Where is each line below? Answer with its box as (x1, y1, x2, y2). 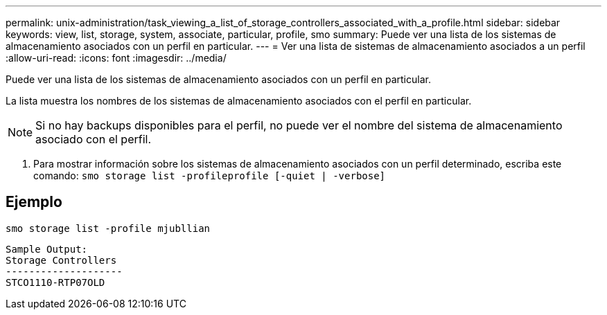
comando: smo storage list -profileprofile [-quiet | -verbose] (33, 170, 386, 181)
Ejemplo (6, 193, 62, 211)
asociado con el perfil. (35, 132, 152, 146)
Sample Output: (6, 243, 88, 255)
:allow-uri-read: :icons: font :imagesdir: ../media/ (6, 52, 227, 64)
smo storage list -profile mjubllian (6, 222, 211, 234)
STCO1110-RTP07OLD (6, 276, 105, 288)
